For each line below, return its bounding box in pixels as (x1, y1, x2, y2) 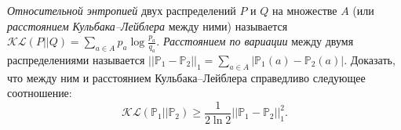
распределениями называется (7, 51, 145, 67)
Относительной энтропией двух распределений (7, 2, 236, 18)
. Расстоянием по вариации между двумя (156, 33, 354, 49)
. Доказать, (344, 51, 396, 67)
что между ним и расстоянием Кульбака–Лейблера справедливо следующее (7, 69, 366, 85)
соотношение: (7, 85, 72, 101)
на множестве (272, 2, 337, 18)
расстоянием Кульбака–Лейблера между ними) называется (7, 17, 288, 34)
